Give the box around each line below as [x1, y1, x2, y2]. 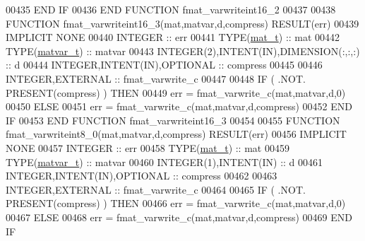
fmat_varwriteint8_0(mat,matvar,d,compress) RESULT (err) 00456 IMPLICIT [6, 127, 347, 141]
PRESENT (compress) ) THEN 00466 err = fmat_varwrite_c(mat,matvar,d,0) [6, 196, 346, 211]
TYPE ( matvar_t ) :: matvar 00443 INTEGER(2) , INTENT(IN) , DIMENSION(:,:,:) [6, 43, 360, 58]
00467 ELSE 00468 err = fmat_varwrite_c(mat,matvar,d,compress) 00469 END [6, 209, 352, 224]
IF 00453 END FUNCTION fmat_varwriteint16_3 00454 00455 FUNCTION [6, 112, 340, 127]
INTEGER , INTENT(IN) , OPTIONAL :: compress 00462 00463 [6, 168, 277, 183]
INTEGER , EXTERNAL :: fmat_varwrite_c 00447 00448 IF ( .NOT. [6, 71, 306, 86]
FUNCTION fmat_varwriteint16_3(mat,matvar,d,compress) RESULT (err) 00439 [6, 16, 359, 30]
